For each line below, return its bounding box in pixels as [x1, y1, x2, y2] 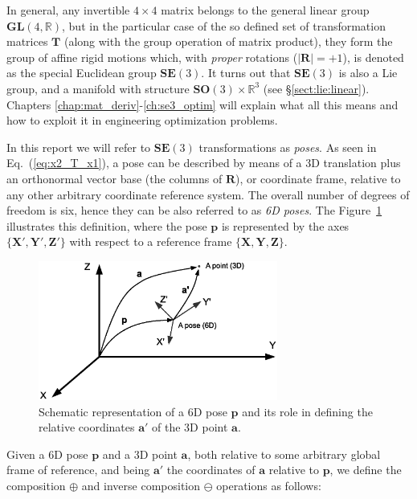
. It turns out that [201, 64, 291, 81]
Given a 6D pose [6, 445, 88, 462]
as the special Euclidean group [6, 64, 157, 81]
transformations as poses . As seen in [198, 138, 377, 155]
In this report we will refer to [6, 138, 151, 155]
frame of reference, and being [6, 461, 150, 478]
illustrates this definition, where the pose [6, 217, 207, 234]
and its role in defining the [242, 403, 373, 419]
